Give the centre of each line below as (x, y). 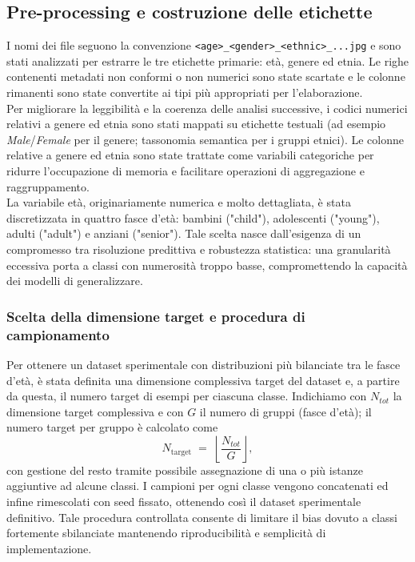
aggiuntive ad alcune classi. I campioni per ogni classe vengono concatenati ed (198, 486)
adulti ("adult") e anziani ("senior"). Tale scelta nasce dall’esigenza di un (184, 233)
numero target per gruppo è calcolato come (112, 427)
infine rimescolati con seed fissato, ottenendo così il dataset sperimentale (184, 502)
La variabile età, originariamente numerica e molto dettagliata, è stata (179, 202)
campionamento (58, 334)
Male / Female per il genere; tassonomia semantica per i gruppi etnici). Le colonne (205, 139)
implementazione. (49, 548)
